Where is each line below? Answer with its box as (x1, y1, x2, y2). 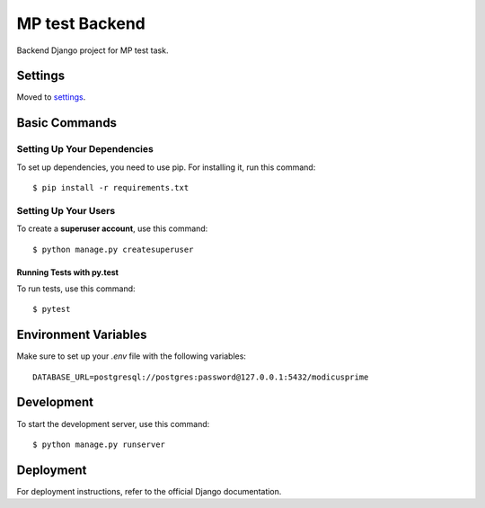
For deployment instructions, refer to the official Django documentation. (16, 486, 282, 496)
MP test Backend (16, 13, 145, 33)
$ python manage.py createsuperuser (32, 244, 194, 254)
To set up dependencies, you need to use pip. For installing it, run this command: (16, 162, 316, 173)
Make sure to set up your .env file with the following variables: (16, 351, 247, 361)
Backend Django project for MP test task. (16, 45, 169, 56)
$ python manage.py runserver (32, 439, 166, 450)
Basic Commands (16, 115, 117, 130)
